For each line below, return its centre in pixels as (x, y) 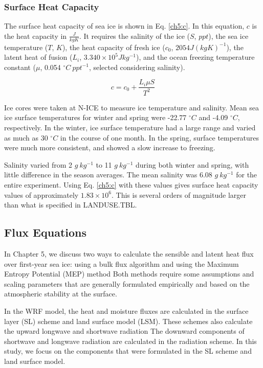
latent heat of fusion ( (38, 57)
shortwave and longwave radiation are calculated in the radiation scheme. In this (130, 341)
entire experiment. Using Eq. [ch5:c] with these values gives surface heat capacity (131, 184)
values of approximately (41, 194)
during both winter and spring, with (192, 164)
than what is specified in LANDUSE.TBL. (71, 205)
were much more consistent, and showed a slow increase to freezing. (110, 147)
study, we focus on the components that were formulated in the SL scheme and (128, 351)
